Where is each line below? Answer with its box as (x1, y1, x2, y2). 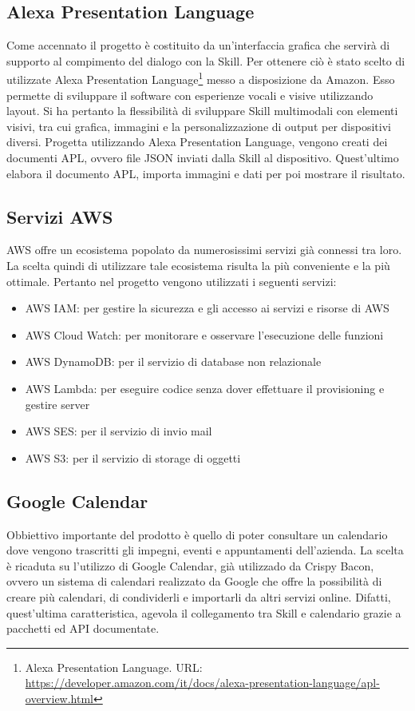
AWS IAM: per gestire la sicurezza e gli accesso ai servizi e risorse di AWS (25, 300, 389, 316)
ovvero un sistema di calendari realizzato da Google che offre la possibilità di (6, 573, 382, 590)
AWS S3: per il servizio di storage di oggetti (25, 449, 241, 466)
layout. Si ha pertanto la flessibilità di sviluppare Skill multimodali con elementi (6, 102, 398, 119)
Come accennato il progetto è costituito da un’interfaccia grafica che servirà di (6, 37, 390, 54)
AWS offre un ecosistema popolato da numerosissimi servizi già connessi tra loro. (6, 241, 402, 258)
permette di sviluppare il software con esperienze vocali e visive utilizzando (6, 86, 373, 103)
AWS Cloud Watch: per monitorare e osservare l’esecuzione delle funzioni (25, 326, 384, 343)
